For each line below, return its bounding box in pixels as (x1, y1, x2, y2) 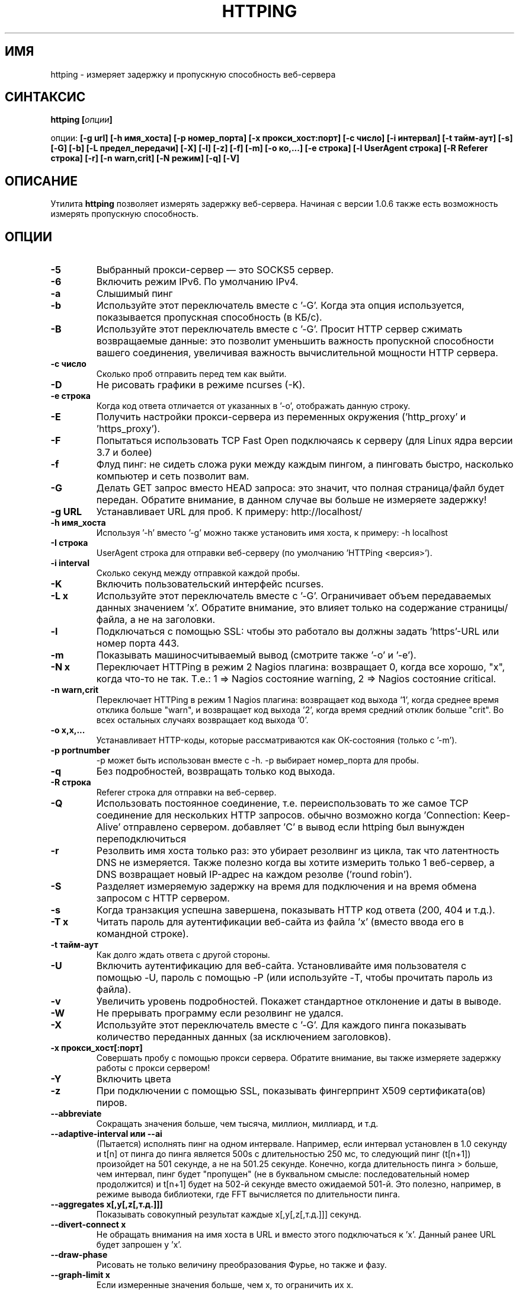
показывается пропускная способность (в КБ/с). (96, 311, 322, 324)
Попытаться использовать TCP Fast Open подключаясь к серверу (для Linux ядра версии (96, 434, 513, 447)
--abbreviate (50, 1108, 102, 1119)
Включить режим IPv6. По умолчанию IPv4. (96, 276, 299, 288)
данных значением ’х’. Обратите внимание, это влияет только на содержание (96, 602, 457, 614)
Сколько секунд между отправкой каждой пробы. (96, 568, 300, 579)
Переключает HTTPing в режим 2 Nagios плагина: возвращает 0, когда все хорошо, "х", (96, 661, 505, 673)
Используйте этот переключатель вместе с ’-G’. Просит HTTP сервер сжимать (96, 323, 463, 335)
